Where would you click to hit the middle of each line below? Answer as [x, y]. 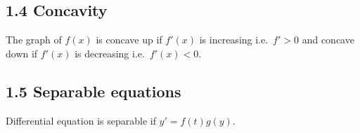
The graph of [34, 40]
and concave [328, 40]
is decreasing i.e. [110, 53]
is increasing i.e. [234, 40]
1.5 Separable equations [94, 91]
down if [22, 53]
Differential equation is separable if [81, 120]
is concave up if [129, 40]
